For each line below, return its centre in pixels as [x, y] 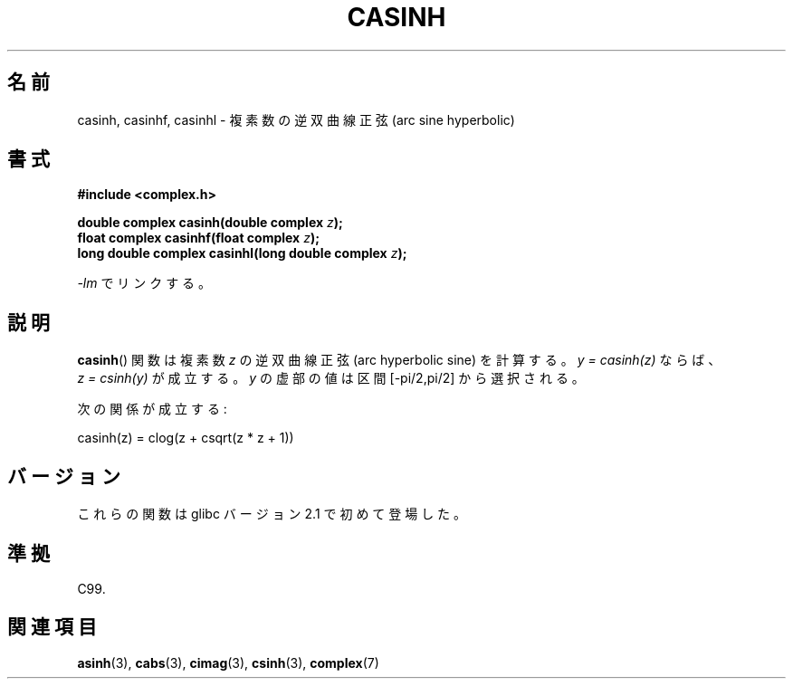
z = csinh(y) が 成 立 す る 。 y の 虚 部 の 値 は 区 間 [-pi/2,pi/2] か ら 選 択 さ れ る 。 [331, 378]
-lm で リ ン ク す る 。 [144, 283]
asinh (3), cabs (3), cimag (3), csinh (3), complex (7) [228, 662]
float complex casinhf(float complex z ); [198, 238]
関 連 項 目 [52, 627]
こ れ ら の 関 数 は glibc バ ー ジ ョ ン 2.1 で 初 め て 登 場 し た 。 [272, 514]
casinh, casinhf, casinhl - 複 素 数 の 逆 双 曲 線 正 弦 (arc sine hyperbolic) [296, 119]
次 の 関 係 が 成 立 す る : [152, 409]
